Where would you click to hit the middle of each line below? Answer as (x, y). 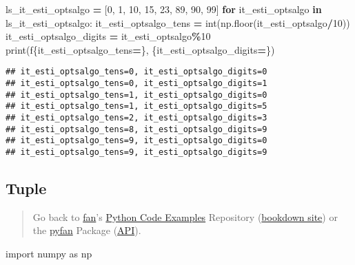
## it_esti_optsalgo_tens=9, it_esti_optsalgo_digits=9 (136, 152)
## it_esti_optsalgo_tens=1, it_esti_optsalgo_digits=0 (136, 95)
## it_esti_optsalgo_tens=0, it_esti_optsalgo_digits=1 (136, 84)
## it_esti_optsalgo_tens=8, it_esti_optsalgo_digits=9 (136, 129)
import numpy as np (49, 254)
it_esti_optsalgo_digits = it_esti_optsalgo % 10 (108, 36)
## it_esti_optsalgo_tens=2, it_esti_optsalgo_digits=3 (136, 118)
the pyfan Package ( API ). (87, 230)
